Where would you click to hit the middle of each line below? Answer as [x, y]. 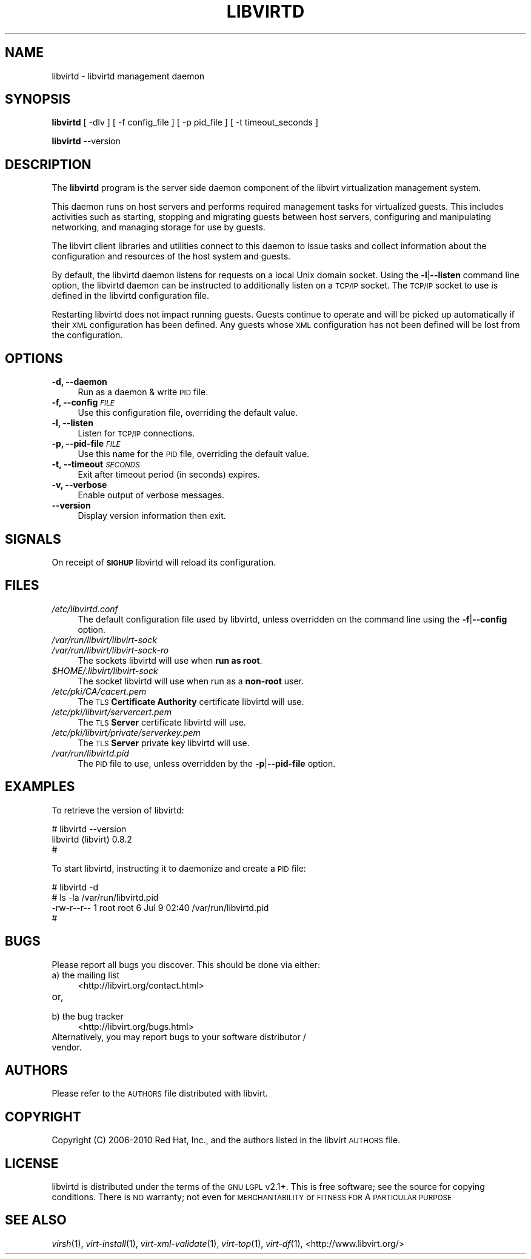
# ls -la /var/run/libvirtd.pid [105, 897]
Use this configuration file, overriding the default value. [188, 413]
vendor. [67, 1047]
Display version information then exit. [152, 516]
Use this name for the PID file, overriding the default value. [194, 454]
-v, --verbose [79, 485]
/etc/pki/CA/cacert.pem [99, 691]
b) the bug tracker [88, 1016]
